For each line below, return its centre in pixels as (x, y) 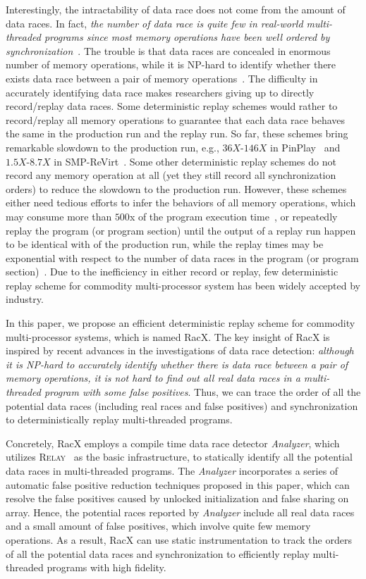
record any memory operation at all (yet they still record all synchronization (171, 175)
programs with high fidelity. (106, 567)
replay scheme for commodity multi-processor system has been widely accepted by (183, 285)
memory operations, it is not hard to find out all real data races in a (153, 378)
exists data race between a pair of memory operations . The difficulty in (162, 78)
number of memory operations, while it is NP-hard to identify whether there (171, 64)
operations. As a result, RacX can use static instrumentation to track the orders (179, 539)
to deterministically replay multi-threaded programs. (119, 419)
